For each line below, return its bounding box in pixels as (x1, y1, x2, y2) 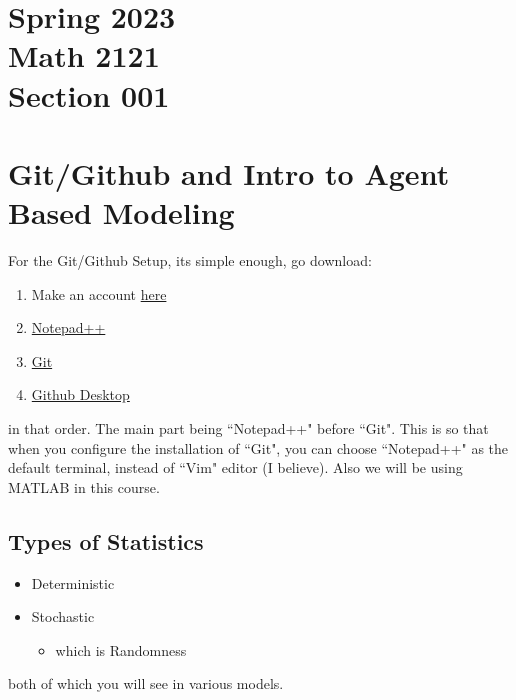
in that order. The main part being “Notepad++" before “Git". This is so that (8, 418, 489, 439)
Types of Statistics (8, 525, 204, 556)
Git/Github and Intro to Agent (8, 152, 450, 193)
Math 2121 (8, 35, 160, 76)
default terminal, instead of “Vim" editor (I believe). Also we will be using (8, 457, 463, 478)
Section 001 (8, 74, 170, 115)
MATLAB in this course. (8, 476, 160, 497)
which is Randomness (55, 639, 187, 660)
